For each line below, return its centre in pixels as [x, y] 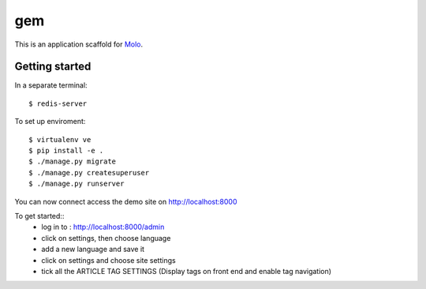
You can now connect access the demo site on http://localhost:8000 [126, 201]
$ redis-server [58, 103]
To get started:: [39, 216]
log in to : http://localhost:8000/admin [103, 227]
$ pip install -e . [66, 151]
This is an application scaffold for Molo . [79, 44]
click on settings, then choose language [106, 238]
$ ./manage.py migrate [73, 161]
